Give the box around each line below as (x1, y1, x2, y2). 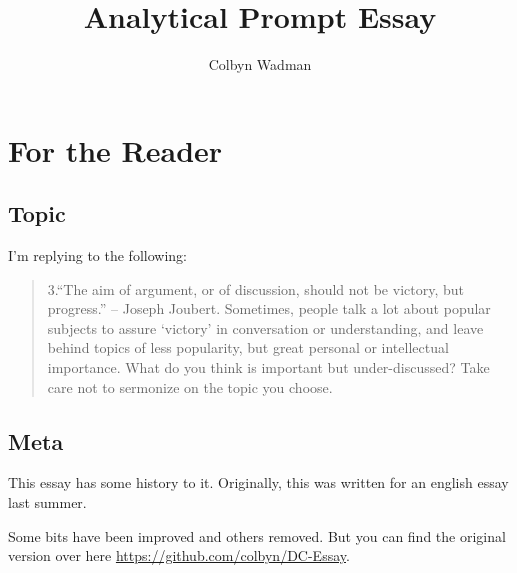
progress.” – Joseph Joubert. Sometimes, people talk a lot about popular (47, 298, 491, 319)
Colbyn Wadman (208, 54, 312, 75)
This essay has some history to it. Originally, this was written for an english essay (8, 472, 509, 493)
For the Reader (8, 129, 223, 170)
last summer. (8, 492, 87, 513)
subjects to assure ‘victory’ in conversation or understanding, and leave (47, 317, 484, 338)
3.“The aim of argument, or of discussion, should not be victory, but (47, 278, 464, 299)
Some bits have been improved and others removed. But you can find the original (8, 525, 506, 546)
